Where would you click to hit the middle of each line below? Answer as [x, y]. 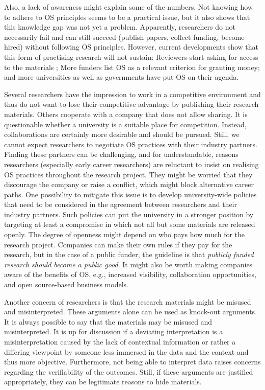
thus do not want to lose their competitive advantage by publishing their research [131, 104]
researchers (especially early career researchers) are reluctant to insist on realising [131, 164]
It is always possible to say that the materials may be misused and [108, 321]
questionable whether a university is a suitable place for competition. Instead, [125, 124]
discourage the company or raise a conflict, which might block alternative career [129, 184]
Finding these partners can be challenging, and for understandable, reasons [121, 154]
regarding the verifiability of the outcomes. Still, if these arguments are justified [129, 371]
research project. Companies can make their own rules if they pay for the [118, 244]
